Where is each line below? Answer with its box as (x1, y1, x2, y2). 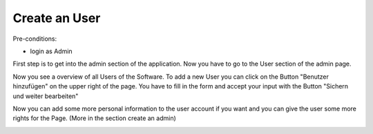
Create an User (12, 10, 101, 26)
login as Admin (30, 47, 73, 55)
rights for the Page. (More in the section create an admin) (12, 114, 176, 122)
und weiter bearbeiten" (12, 92, 79, 100)
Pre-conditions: (12, 35, 57, 43)
